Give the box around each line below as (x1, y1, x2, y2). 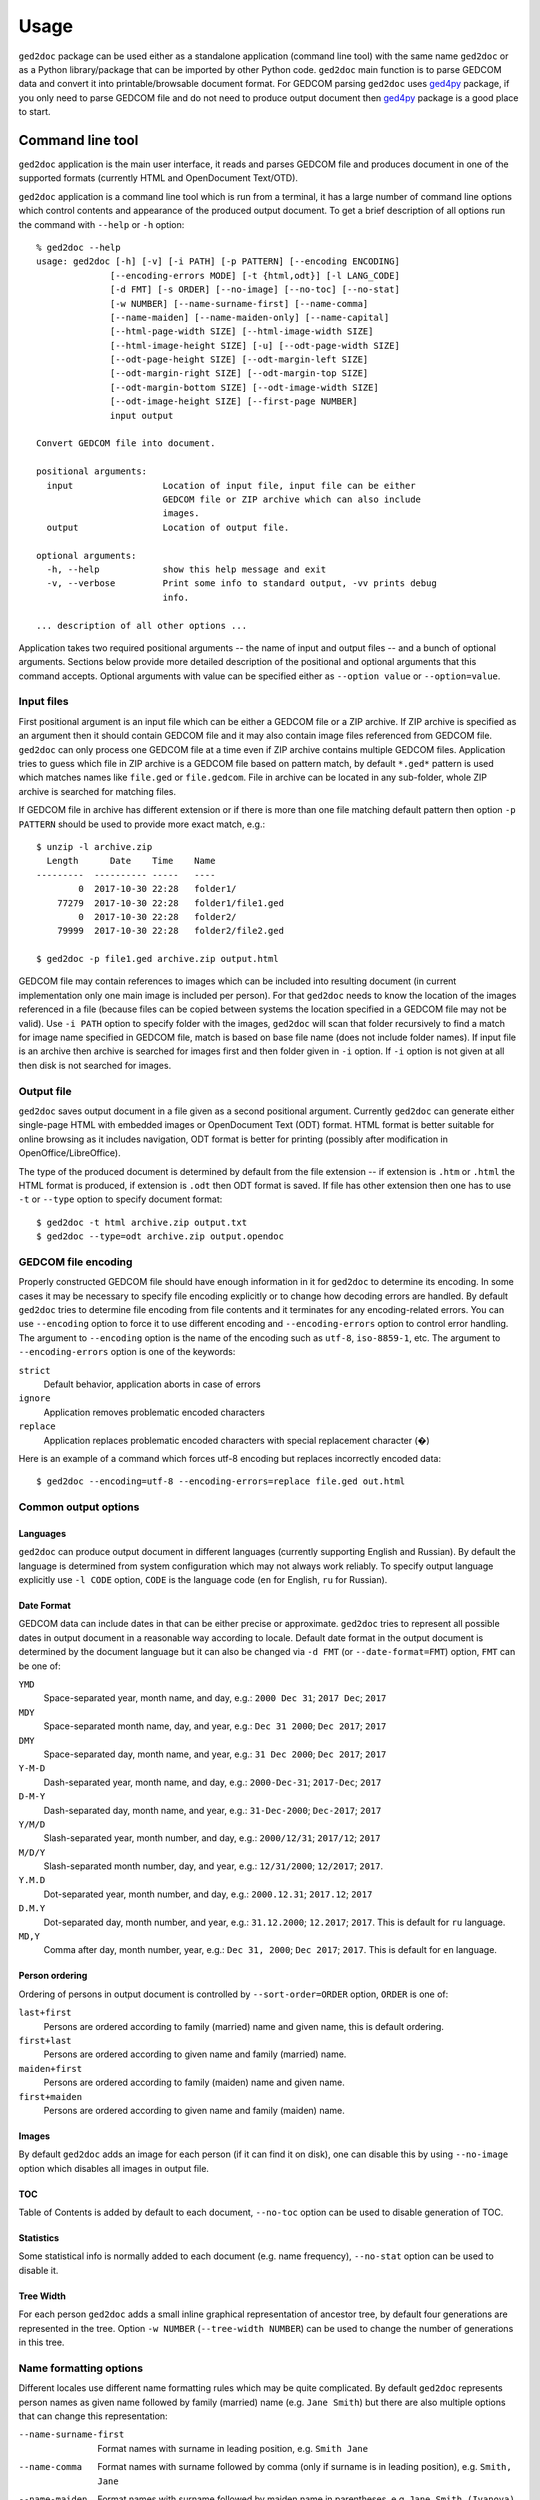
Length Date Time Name (46, 855, 216, 867)
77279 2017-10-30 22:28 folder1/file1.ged (56, 897, 285, 909)
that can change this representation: (18, 2410, 169, 2422)
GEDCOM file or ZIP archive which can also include (162, 494, 422, 505)
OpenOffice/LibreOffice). (18, 1147, 121, 1159)
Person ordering (18, 1970, 88, 1982)
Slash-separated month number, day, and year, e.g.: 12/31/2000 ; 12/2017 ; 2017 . (43, 1860, 384, 1872)
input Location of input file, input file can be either (46, 480, 416, 491)
